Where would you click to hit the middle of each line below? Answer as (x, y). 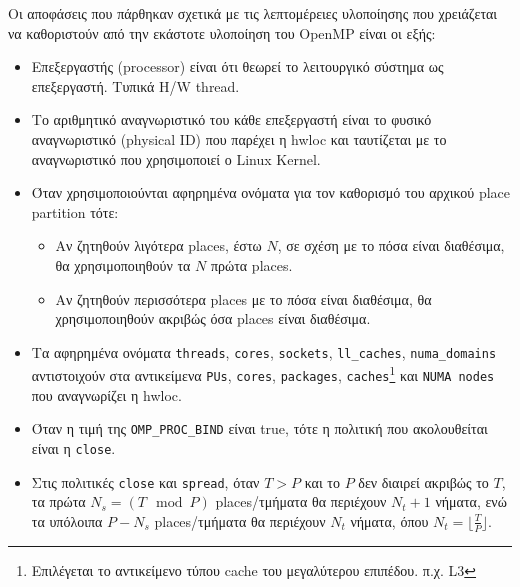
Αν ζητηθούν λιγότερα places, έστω (158, 245)
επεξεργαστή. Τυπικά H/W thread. (135, 85)
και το (322, 481)
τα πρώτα (58, 501)
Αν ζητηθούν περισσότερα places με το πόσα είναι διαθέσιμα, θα (243, 298)
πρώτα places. (251, 264)
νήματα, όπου (389, 520)
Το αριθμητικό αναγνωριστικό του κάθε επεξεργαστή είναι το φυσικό (231, 119)
